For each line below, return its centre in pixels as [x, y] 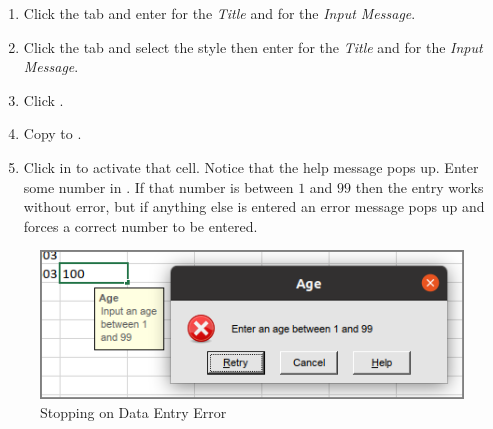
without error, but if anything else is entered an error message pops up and [254, 206]
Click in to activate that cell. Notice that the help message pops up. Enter [251, 166]
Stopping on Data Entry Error [133, 412]
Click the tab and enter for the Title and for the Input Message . [219, 13]
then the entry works [419, 186]
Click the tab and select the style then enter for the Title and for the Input [253, 46]
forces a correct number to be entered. [140, 225]
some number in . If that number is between [158, 186]
